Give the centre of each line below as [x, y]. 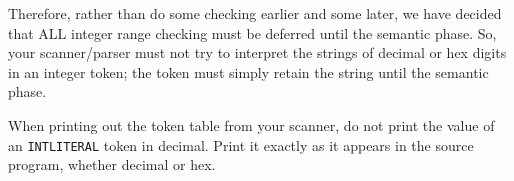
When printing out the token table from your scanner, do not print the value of [251, 124]
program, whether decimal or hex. [112, 164]
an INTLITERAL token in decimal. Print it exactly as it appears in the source [241, 144]
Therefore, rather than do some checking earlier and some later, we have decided [255, 13]
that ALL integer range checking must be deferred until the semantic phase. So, [252, 32]
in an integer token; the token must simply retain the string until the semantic [248, 71]
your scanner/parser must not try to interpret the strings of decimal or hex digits [257, 52]
